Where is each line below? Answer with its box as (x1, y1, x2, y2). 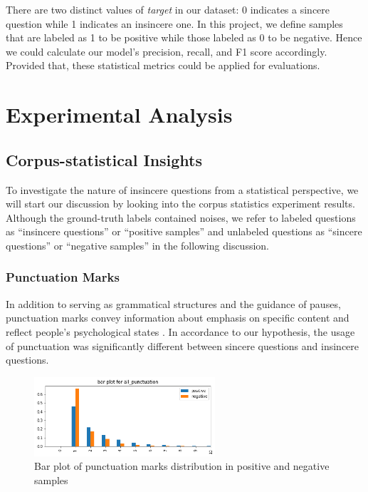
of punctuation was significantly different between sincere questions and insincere (6, 338, 359, 353)
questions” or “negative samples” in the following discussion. (6, 237, 270, 252)
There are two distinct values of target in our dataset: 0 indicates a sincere (6, 2, 330, 16)
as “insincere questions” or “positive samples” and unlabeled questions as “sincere (6, 224, 362, 239)
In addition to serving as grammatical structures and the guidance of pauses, (6, 296, 341, 311)
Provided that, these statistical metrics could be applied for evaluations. (6, 58, 320, 73)
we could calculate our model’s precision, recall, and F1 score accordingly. (6, 43, 327, 58)
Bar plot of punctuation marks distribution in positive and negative (34, 458, 330, 473)
